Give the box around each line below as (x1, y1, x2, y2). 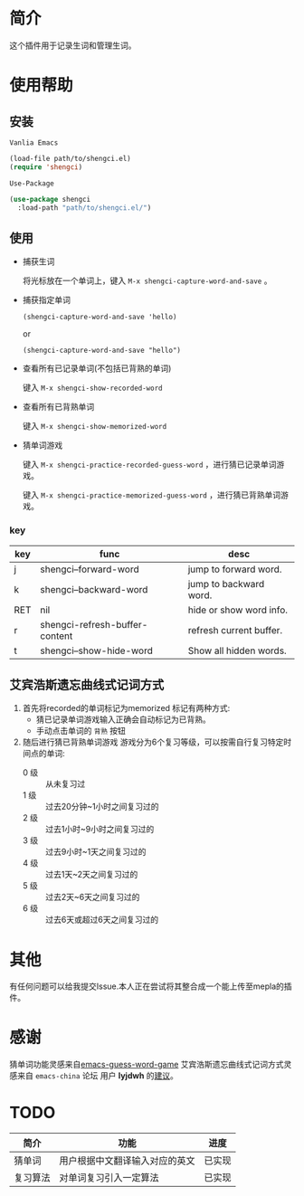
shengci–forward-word (40, 563, 139, 575)
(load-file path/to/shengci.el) (9, 154, 131, 163)
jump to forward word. (187, 563, 282, 575)
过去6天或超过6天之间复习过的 (44, 915, 159, 925)
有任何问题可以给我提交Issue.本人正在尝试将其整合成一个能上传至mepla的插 (9, 981, 292, 992)
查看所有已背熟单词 (22, 402, 95, 413)
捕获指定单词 (22, 295, 71, 306)
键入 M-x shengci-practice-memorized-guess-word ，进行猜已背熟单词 (22, 489, 281, 500)
